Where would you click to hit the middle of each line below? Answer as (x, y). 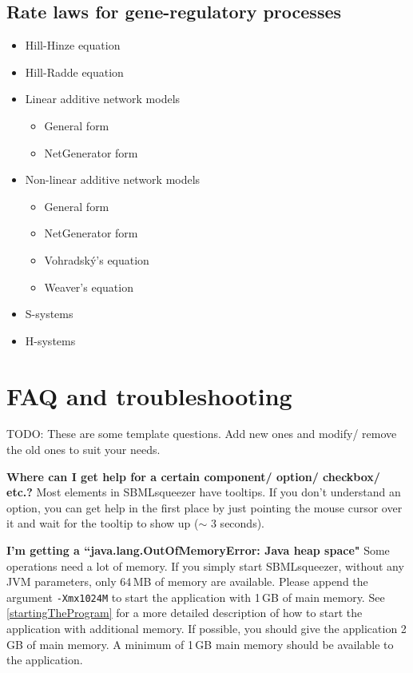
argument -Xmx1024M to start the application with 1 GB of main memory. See (196, 597)
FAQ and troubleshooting (149, 395)
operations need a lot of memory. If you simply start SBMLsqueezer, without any (205, 565)
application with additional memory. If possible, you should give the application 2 (206, 629)
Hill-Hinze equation (73, 45)
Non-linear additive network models (113, 179)
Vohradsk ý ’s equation (97, 259)
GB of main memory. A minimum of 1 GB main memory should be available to (200, 644)
